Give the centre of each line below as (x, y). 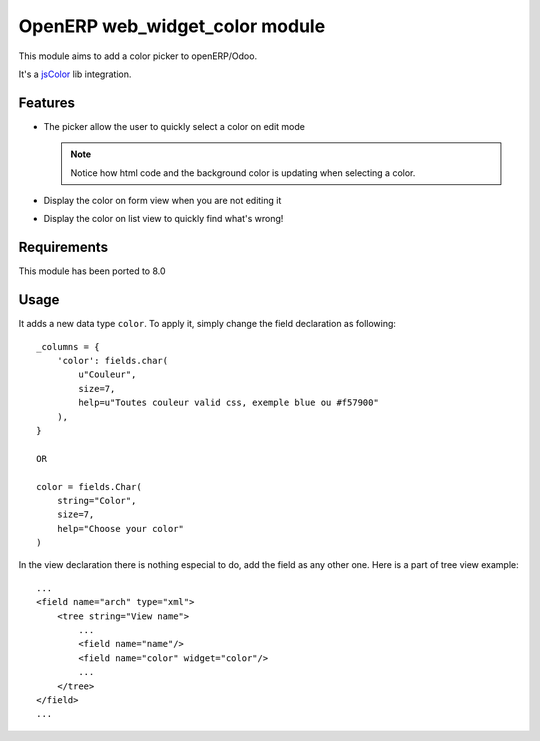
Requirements (63, 247)
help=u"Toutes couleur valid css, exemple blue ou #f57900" (228, 403)
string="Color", (96, 500)
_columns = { (68, 346)
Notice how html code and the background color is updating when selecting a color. (243, 172)
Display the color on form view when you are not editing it (162, 201)
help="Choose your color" (120, 528)
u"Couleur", (107, 374)
